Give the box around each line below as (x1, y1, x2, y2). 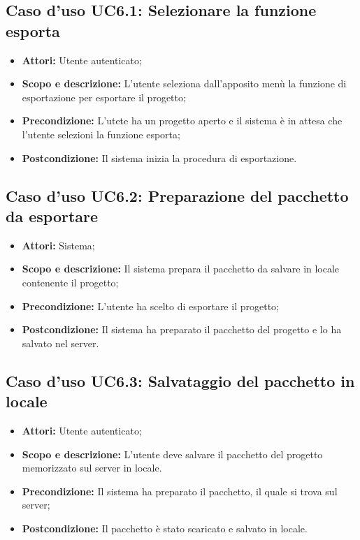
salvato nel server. (22, 335, 99, 350)
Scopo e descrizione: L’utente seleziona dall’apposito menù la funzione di (22, 76, 347, 91)
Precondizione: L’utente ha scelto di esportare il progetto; (22, 298, 279, 313)
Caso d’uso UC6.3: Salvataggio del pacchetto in (6, 370, 355, 391)
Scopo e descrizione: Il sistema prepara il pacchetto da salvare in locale (22, 261, 340, 276)
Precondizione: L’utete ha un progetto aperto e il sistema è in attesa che (22, 113, 343, 128)
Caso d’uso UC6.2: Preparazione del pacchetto (6, 184, 349, 206)
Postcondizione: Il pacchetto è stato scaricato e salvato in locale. (22, 520, 308, 535)
